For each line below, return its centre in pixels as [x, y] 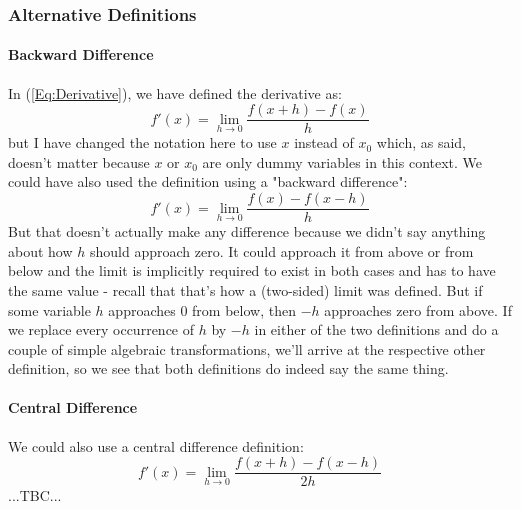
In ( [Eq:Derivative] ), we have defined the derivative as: [175, 92]
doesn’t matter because [79, 161]
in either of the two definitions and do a [376, 329]
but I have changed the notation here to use [142, 142]
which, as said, [421, 142]
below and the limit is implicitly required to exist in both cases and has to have [252, 270]
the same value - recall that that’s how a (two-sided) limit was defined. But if [245, 289]
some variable [49, 309]
